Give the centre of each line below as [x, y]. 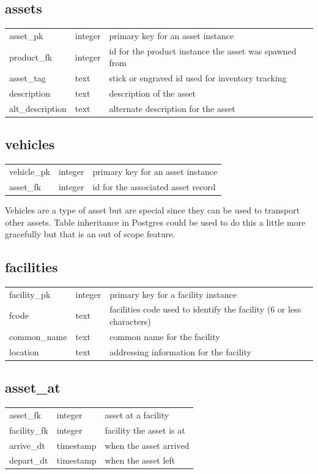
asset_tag [28, 78]
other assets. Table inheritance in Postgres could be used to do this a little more [155, 222]
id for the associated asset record [154, 186]
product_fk [31, 57]
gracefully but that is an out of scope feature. [90, 234]
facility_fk [29, 430]
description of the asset [152, 93]
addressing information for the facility [180, 351]
